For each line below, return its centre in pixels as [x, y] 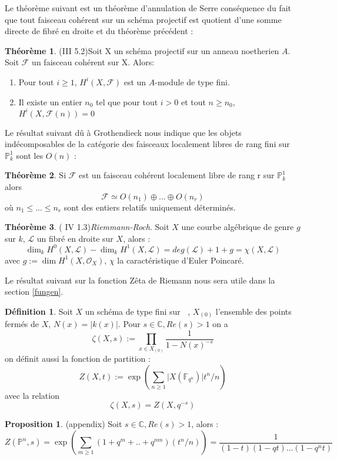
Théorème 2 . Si [36, 175]
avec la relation [32, 395]
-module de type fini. [192, 81]
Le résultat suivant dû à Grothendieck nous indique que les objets [123, 132]
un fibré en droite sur [75, 238]
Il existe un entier [50, 101]
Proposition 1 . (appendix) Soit [64, 424]
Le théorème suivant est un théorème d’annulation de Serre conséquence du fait [148, 8]
